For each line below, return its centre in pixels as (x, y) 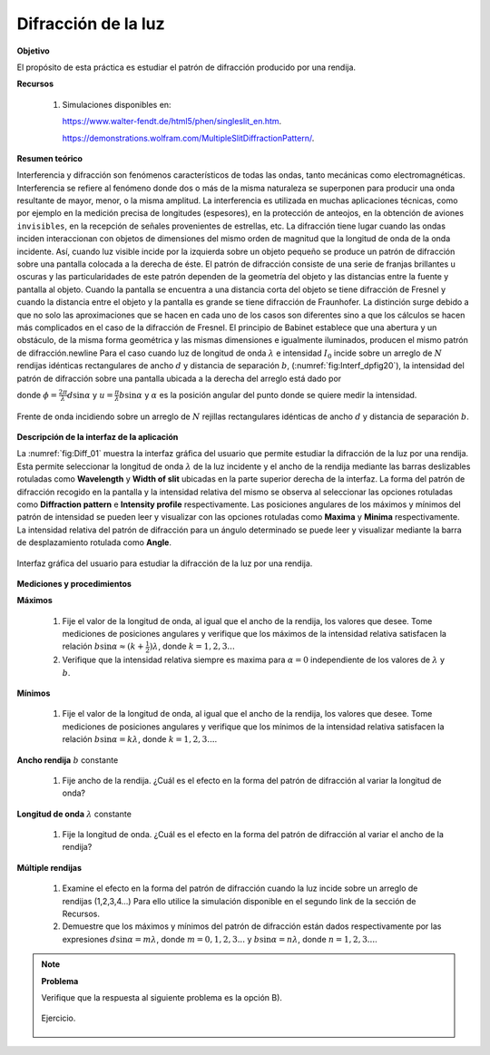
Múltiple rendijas (49, 867)
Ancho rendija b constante (68, 760)
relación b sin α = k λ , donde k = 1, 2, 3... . (140, 739)
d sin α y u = (90, 395)
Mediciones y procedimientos (74, 583)
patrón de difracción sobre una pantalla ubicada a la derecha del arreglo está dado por (179, 378)
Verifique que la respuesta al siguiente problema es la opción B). (162, 997)
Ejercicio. (59, 1018)
